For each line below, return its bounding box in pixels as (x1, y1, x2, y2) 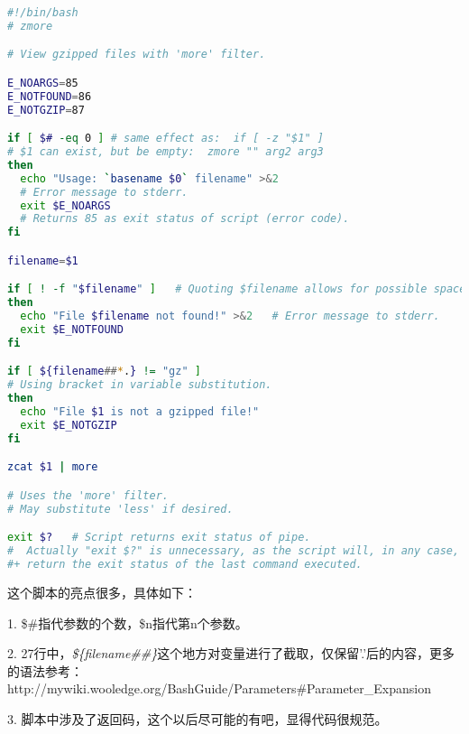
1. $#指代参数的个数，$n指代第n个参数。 (7, 613, 248, 632)
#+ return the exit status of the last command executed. (7, 558, 363, 571)
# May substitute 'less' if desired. (7, 502, 234, 516)
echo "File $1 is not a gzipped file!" (20, 405, 260, 419)
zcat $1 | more (7, 460, 98, 474)
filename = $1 (7, 254, 78, 267)
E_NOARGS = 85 (7, 76, 78, 89)
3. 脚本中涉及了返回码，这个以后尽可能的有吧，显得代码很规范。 (7, 709, 388, 728)
